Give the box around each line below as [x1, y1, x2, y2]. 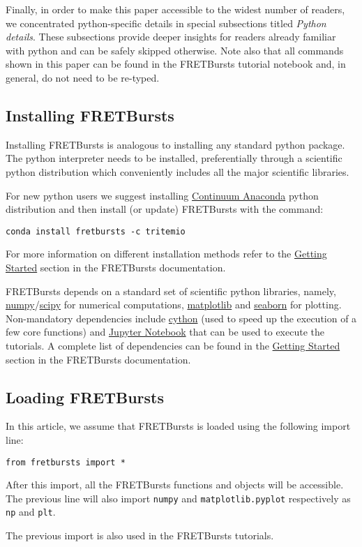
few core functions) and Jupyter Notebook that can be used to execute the [6, 324, 324, 339]
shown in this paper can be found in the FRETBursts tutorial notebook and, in [6, 57, 346, 71]
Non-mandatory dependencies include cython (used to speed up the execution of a [6, 310, 357, 325]
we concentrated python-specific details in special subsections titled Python [6, 15, 326, 30]
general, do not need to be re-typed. [6, 70, 160, 84]
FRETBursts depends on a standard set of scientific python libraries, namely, [6, 283, 336, 298]
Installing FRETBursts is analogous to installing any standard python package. [6, 137, 345, 151]
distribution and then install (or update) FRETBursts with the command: [6, 202, 324, 216]
